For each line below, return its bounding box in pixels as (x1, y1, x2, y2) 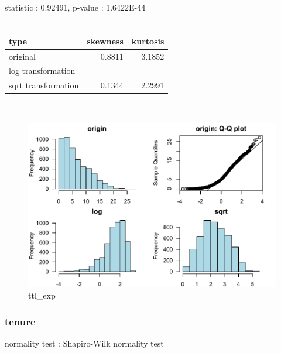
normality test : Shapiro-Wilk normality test (5, 337, 164, 349)
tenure (5, 314, 36, 328)
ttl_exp (28, 289, 56, 301)
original (9, 50, 36, 62)
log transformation (9, 64, 76, 77)
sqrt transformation (9, 79, 79, 91)
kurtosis (131, 35, 165, 47)
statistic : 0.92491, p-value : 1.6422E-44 (5, 1, 146, 13)
